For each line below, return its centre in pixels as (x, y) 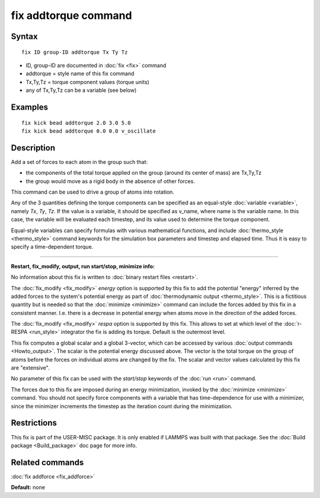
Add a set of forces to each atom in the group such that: (79, 162)
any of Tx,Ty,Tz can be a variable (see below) (81, 90)
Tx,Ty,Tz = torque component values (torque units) (87, 82)
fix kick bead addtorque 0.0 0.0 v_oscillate (89, 131)
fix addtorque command (72, 15)
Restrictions (34, 423)
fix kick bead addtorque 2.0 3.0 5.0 (76, 123)
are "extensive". (30, 368)
